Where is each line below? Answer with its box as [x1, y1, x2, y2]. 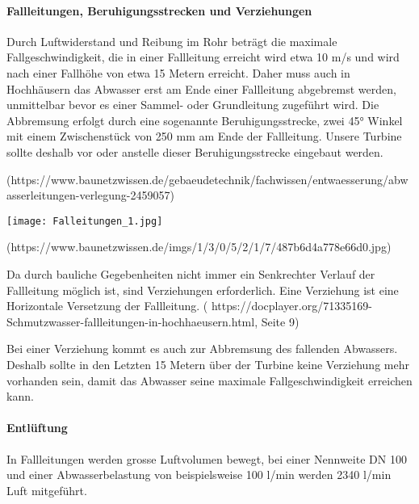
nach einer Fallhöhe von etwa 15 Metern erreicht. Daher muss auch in [6, 64, 350, 81]
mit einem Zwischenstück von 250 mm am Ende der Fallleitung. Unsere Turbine [6, 128, 402, 145]
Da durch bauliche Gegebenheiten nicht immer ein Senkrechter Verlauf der [6, 265, 375, 282]
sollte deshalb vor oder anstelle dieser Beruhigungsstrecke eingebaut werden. [6, 143, 383, 160]
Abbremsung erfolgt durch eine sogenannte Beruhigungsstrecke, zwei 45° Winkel [6, 111, 403, 128]
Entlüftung [6, 419, 68, 436]
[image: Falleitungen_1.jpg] [6, 215, 163, 227]
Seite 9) [261, 313, 300, 330]
